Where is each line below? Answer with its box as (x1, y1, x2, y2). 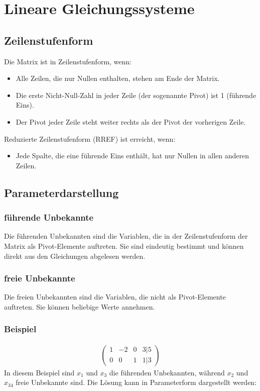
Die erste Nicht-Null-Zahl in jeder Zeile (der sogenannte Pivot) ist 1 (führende (16, 89, 256, 100)
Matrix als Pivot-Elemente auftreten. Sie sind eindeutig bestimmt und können (4, 240, 244, 251)
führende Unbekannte (4, 211, 94, 224)
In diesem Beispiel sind (4, 367, 75, 377)
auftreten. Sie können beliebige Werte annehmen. (4, 301, 155, 312)
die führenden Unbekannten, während (109, 367, 225, 377)
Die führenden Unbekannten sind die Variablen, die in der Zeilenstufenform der (4, 231, 248, 241)
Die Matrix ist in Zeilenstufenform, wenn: (4, 56, 132, 66)
